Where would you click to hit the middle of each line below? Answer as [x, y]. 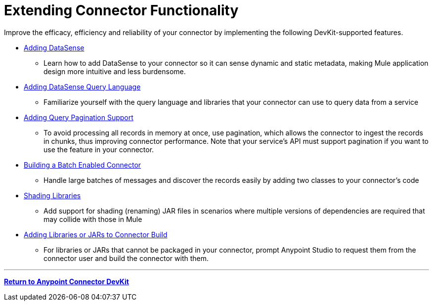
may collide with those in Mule [93, 219]
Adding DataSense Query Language [82, 87]
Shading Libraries [52, 195]
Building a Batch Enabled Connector [83, 165]
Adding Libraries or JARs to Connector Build [96, 234]
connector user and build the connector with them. [126, 258]
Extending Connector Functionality [121, 10]
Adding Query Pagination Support [79, 117]
